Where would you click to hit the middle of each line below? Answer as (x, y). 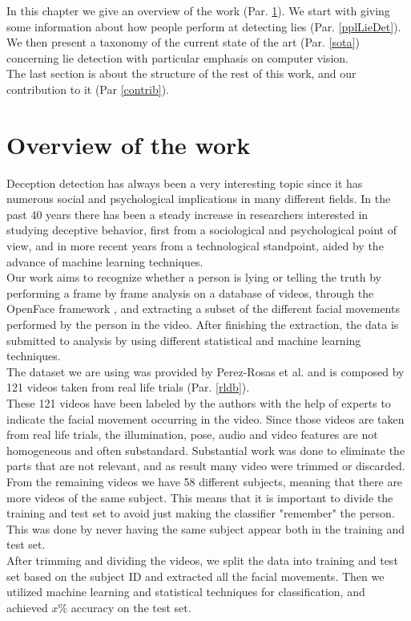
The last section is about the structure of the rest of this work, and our (181, 73)
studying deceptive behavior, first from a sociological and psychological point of (201, 230)
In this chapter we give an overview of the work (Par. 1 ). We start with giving (198, 10)
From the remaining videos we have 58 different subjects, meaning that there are (205, 481)
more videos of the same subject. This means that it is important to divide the (200, 497)
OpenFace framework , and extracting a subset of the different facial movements (203, 308)
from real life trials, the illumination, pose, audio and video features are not (192, 434)
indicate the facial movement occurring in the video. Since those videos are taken (205, 418)
